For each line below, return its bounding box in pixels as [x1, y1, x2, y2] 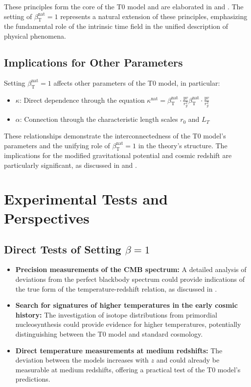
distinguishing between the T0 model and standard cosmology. [15, 328, 203, 339]
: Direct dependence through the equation [19, 94, 145, 105]
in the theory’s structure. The [138, 140, 228, 150]
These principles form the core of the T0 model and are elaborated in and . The [4, 1, 244, 11]
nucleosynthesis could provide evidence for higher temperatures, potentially [15, 319, 241, 329]
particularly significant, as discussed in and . [4, 160, 137, 170]
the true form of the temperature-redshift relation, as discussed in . [15, 283, 217, 294]
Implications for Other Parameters [4, 54, 183, 69]
